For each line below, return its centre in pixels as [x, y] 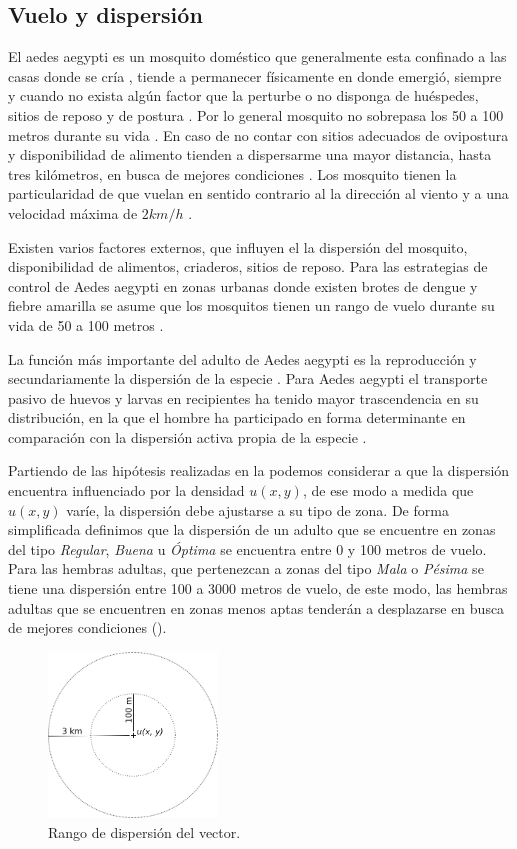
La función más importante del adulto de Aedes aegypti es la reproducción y [242, 358]
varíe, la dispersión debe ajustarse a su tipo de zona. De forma [257, 509]
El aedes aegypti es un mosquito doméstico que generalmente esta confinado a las [257, 56]
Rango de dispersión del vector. [144, 832]
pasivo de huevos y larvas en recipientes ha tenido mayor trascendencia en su [243, 397]
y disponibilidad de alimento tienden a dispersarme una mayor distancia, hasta [250, 154]
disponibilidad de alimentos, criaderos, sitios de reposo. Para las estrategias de [248, 266]
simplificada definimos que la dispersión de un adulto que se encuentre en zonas [252, 529]
